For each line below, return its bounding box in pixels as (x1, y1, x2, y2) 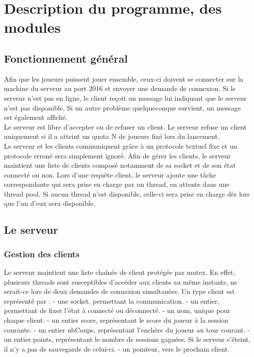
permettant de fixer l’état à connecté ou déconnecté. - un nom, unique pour (4, 305, 231, 315)
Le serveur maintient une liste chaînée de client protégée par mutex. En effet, (4, 267, 235, 277)
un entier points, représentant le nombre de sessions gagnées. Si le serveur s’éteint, (4, 334, 251, 344)
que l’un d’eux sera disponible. (4, 198, 95, 208)
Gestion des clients (4, 247, 80, 260)
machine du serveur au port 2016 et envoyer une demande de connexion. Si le (4, 83, 236, 93)
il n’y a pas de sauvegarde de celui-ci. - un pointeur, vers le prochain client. (4, 343, 230, 354)
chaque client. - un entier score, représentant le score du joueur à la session (4, 315, 229, 325)
